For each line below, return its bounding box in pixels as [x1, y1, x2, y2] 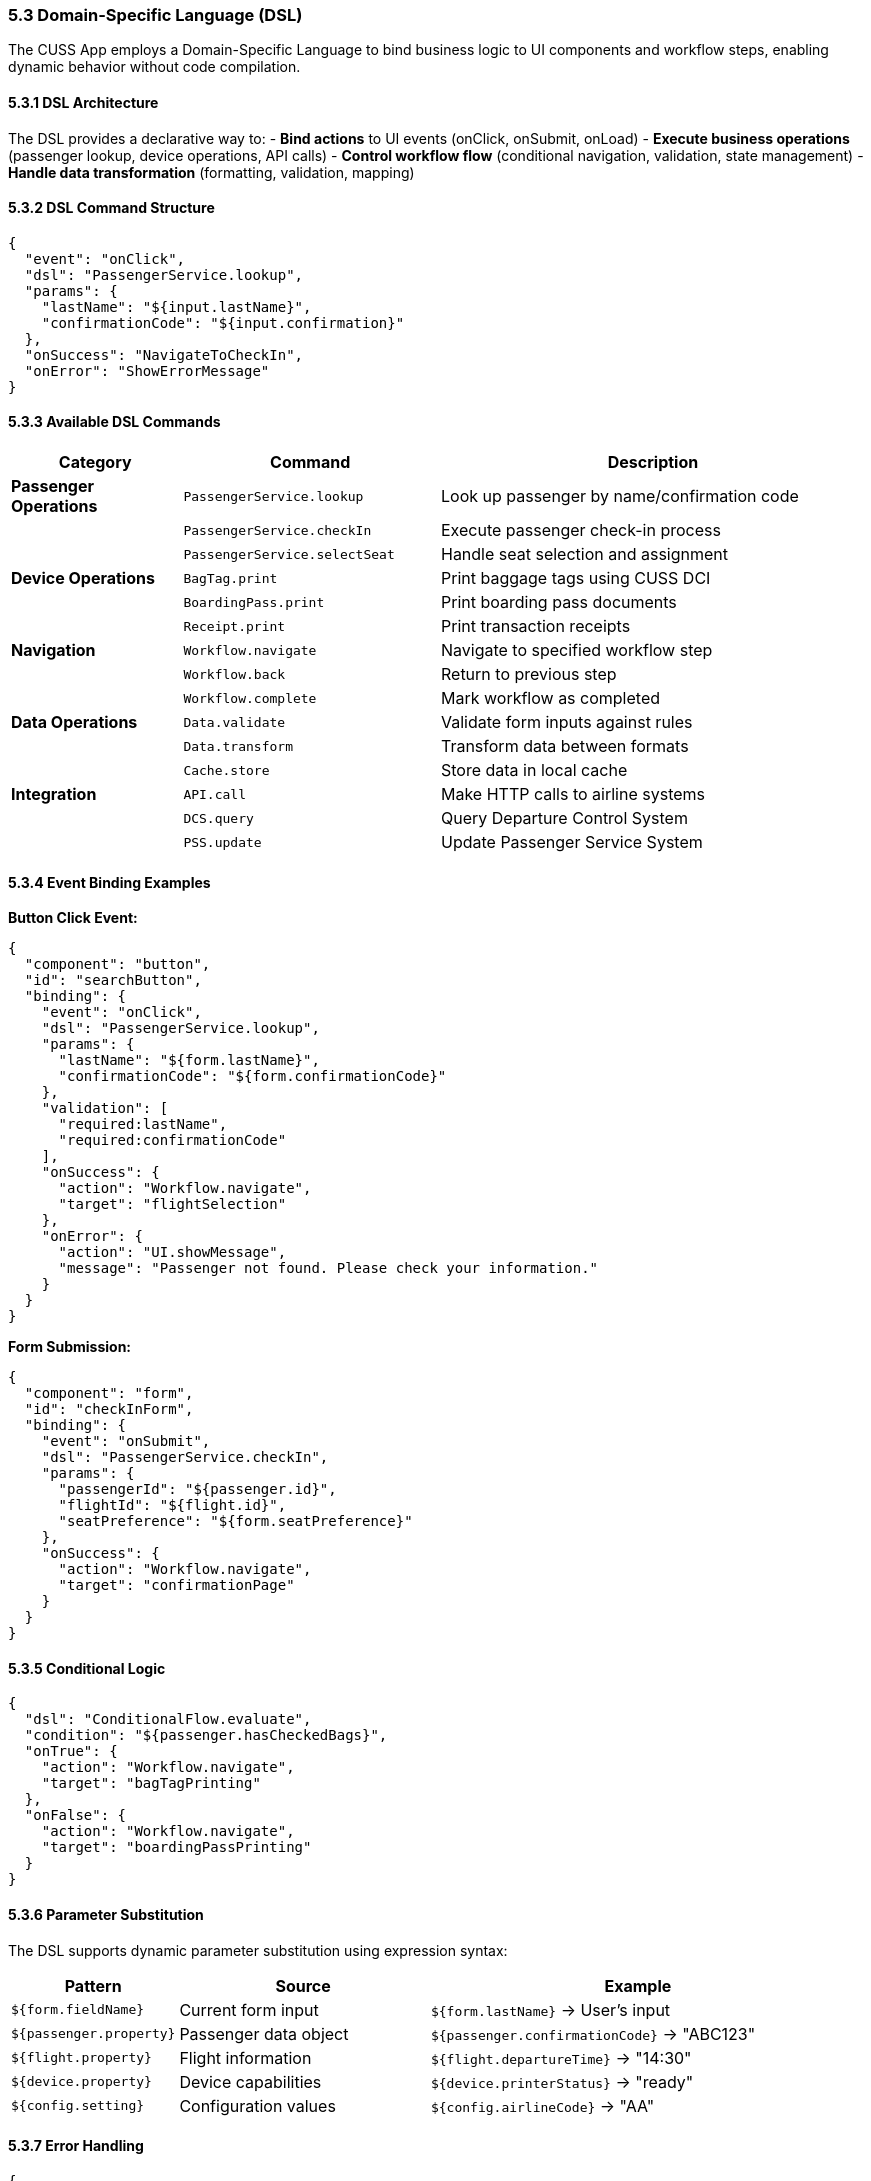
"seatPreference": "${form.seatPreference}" [58, 1513, 413, 1530]
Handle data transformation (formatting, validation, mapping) [8, 163, 415, 181]
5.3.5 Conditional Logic [8, 1659, 166, 1677]
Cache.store [183, 762, 270, 778]
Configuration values [179, 2095, 336, 2116]
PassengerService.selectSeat [183, 546, 395, 562]
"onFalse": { [24, 1807, 127, 1824]
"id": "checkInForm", [24, 1401, 194, 1418]
